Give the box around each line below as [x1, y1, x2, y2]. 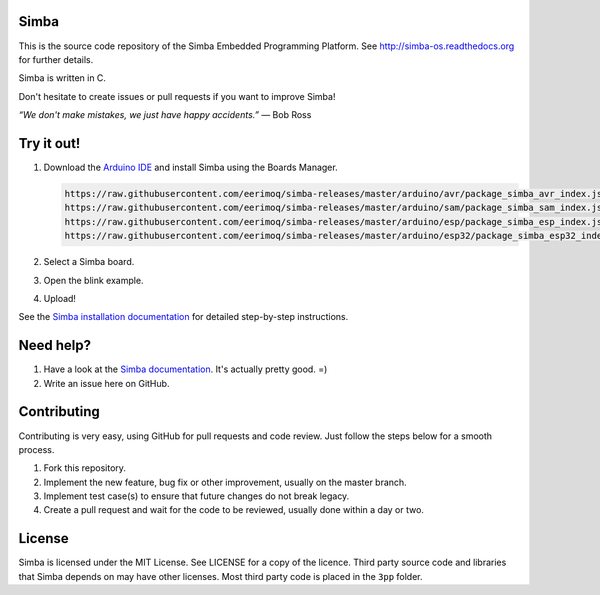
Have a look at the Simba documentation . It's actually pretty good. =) [43, 363, 328, 375]
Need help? [18, 337, 92, 354]
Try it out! [18, 135, 81, 152]
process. [18, 443, 55, 455]
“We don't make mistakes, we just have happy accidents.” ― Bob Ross [18, 109, 312, 121]
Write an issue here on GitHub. [43, 377, 170, 389]
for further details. [18, 53, 94, 65]
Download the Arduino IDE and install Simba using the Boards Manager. [43, 161, 339, 173]
